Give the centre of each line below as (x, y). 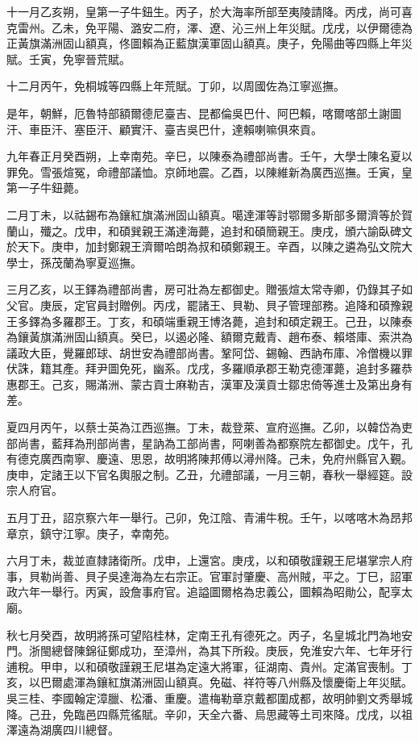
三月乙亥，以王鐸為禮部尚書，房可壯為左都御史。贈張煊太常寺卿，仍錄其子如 (209, 289)
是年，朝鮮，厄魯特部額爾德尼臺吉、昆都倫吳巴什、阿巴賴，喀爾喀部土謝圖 (204, 113)
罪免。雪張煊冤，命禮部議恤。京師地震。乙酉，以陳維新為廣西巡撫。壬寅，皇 (209, 171)
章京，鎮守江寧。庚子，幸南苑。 (91, 533)
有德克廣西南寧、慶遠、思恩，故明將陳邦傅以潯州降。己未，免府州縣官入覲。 (209, 459)
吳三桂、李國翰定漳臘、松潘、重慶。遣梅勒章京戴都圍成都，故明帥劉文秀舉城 (209, 697)
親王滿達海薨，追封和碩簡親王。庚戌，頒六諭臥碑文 (277, 230)
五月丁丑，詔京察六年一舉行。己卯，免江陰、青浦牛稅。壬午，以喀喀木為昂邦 (209, 518)
